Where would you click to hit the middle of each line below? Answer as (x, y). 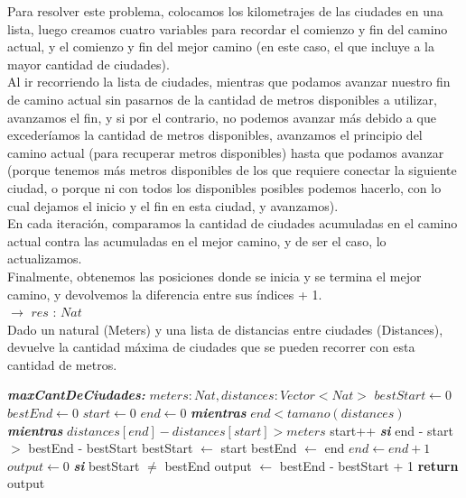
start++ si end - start (391, 430)
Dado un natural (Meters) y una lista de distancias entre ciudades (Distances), (225, 329)
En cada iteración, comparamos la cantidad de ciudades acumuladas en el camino (233, 223)
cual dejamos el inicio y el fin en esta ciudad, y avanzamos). (173, 205)
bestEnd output (208, 465)
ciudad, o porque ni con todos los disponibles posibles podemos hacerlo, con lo (224, 187)
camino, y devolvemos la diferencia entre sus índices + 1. (165, 294)
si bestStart (107, 465)
